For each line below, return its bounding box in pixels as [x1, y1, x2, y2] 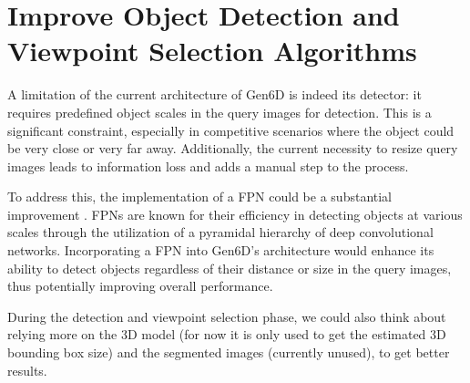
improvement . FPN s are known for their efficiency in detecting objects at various [7, 204, 463, 223]
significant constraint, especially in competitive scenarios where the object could [7, 120, 455, 140]
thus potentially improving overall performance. [7, 276, 273, 295]
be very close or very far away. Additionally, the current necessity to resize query [7, 139, 458, 158]
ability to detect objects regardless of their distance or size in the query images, [7, 258, 452, 277]
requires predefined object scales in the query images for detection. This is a [7, 102, 432, 121]
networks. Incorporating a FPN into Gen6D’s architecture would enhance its [7, 241, 434, 260]
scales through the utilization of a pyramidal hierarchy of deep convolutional [7, 223, 434, 242]
